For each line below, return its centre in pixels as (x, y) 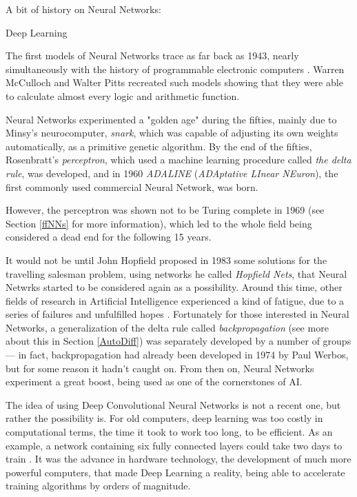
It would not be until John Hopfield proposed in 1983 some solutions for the (166, 260)
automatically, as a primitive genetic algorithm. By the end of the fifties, (159, 146)
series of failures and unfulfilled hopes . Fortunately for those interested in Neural (177, 314)
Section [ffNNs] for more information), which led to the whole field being (159, 223)
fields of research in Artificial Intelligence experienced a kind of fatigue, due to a (175, 300)
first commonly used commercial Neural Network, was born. (132, 186)
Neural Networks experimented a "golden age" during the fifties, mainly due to (171, 119)
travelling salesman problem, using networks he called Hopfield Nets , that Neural (176, 273)
